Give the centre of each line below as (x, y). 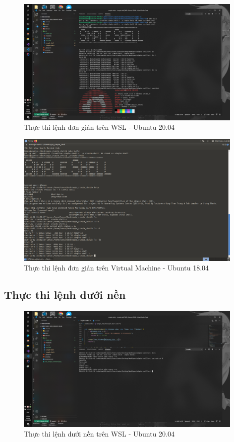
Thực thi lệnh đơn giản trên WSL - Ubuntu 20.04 (99, 127)
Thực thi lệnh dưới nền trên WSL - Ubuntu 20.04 (99, 434)
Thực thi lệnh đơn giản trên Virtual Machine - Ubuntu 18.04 (117, 268)
